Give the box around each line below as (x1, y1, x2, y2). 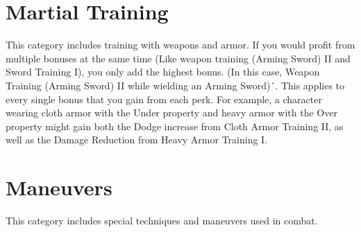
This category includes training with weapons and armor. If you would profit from (6, 37, 355, 52)
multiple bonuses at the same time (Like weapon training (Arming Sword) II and (6, 51, 351, 65)
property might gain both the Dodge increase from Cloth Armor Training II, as (6, 118, 344, 133)
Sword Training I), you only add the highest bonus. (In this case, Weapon (6, 64, 320, 79)
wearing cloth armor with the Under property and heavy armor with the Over (6, 105, 337, 120)
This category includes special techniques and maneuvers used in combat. (6, 213, 318, 227)
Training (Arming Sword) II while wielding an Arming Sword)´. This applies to (6, 78, 345, 92)
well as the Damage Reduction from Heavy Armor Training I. (6, 132, 268, 147)
